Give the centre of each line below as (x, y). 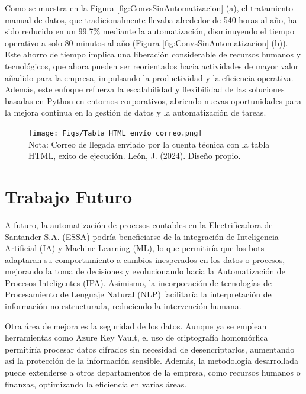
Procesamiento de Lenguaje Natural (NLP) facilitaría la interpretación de (138, 294)
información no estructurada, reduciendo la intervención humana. (123, 306)
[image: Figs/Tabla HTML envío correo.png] (115, 133)
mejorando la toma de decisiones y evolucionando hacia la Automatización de (145, 271)
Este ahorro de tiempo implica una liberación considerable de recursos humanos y (153, 54)
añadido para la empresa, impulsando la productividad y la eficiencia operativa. (149, 77)
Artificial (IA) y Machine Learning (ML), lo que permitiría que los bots (135, 248)
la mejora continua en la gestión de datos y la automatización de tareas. (136, 112)
